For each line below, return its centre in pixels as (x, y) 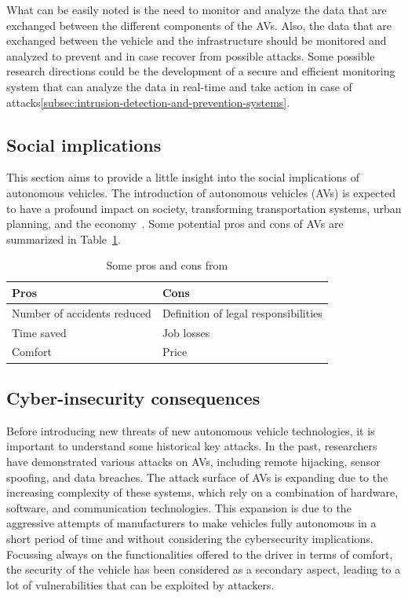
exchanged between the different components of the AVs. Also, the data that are (199, 25)
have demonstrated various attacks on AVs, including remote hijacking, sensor (193, 461)
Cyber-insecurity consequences (133, 397)
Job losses (186, 332)
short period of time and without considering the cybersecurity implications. (190, 538)
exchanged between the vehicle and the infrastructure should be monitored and (197, 40)
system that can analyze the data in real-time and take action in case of (179, 86)
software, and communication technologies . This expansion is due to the (179, 507)
